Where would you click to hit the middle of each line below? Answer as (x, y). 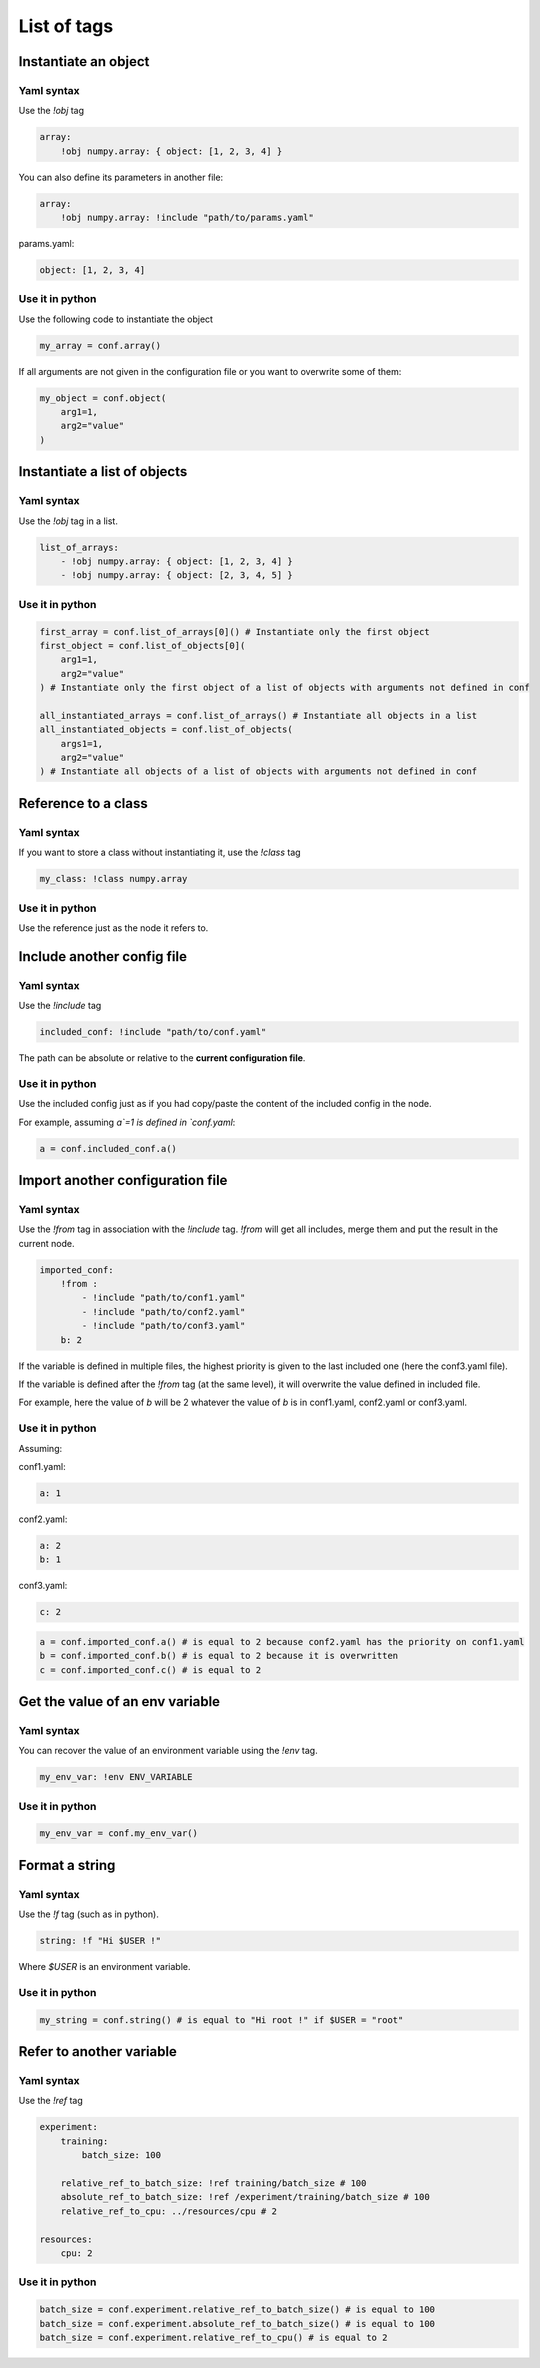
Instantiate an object (84, 61)
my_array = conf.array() (100, 345)
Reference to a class (83, 803)
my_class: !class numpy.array (113, 879)
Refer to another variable (97, 2051)
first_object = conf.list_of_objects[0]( (142, 645)
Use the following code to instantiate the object (116, 319)
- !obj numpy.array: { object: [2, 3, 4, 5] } (177, 575)
